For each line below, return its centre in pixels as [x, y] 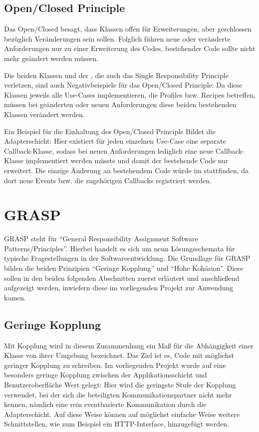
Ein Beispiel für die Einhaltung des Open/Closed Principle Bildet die [110, 131]
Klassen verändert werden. [44, 114]
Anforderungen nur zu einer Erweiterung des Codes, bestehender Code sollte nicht [130, 48]
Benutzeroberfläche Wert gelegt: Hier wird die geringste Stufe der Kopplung [120, 384]
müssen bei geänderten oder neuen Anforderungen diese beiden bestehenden [120, 104]
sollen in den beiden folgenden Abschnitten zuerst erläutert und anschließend [122, 278]
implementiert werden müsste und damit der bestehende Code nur [127, 160]
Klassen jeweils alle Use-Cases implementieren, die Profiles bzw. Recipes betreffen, [130, 94]
